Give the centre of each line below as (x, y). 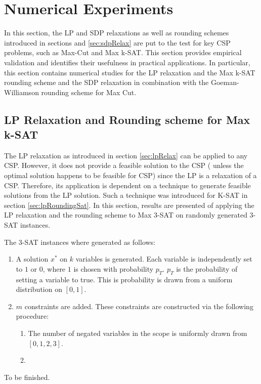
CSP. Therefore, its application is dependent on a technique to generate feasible (127, 185)
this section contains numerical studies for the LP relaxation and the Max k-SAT (130, 72)
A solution (32, 259)
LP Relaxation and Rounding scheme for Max (127, 119)
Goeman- (225, 82)
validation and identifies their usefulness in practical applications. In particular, (127, 62)
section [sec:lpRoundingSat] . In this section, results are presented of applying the (129, 205)
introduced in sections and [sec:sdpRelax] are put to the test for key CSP (117, 42)
